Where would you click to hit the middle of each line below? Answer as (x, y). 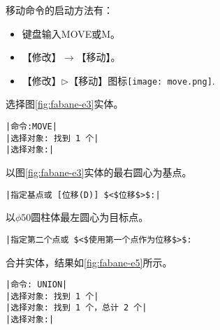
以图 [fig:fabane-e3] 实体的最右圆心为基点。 (99, 172)
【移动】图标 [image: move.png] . (142, 80)
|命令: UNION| (37, 285)
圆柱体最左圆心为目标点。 (90, 217)
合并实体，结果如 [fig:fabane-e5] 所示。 (89, 262)
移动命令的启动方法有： (59, 10)
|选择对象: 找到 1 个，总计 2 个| (76, 308)
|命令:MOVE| (31, 127)
